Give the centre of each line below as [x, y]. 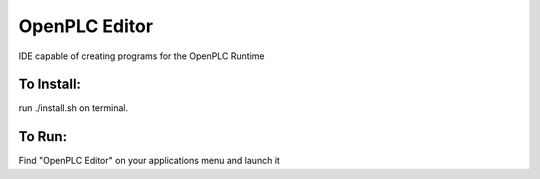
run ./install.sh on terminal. [73, 108]
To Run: [43, 136]
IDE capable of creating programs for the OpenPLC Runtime [141, 56]
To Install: [50, 84]
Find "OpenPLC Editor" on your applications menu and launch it [149, 161]
